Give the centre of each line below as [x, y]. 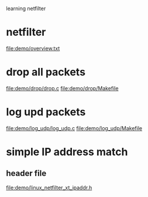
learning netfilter [26, 9]
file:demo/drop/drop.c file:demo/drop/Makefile [62, 88]
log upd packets [46, 112]
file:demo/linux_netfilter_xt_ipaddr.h [49, 188]
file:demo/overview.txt [33, 48]
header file [26, 173]
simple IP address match [67, 152]
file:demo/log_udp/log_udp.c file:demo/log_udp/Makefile [74, 128]
